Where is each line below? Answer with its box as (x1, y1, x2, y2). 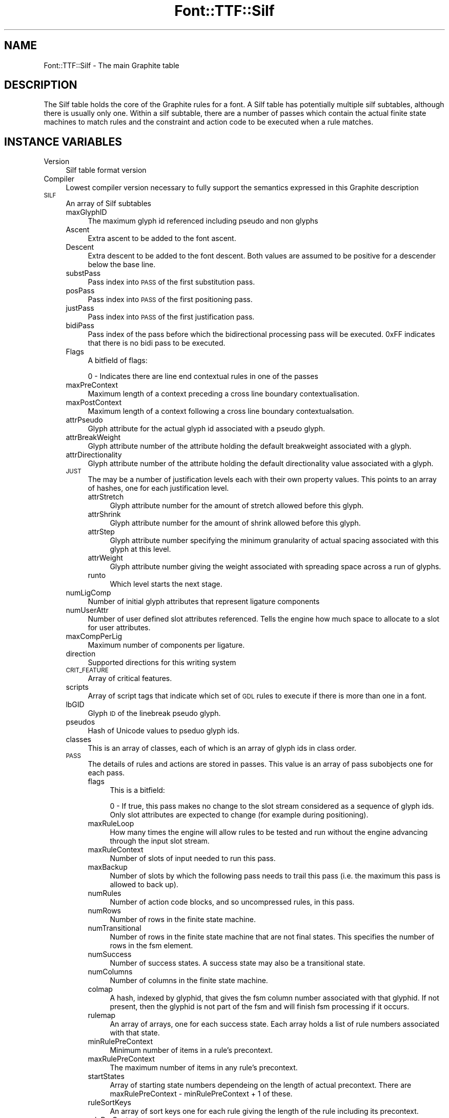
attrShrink (88, 510, 121, 519)
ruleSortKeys (88, 1098, 131, 1107)
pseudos (66, 717, 95, 727)
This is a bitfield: (110, 786, 165, 795)
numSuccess (88, 950, 132, 959)
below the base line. (88, 260, 156, 269)
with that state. (110, 1028, 160, 1037)
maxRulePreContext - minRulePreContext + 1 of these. (110, 1089, 293, 1099)
